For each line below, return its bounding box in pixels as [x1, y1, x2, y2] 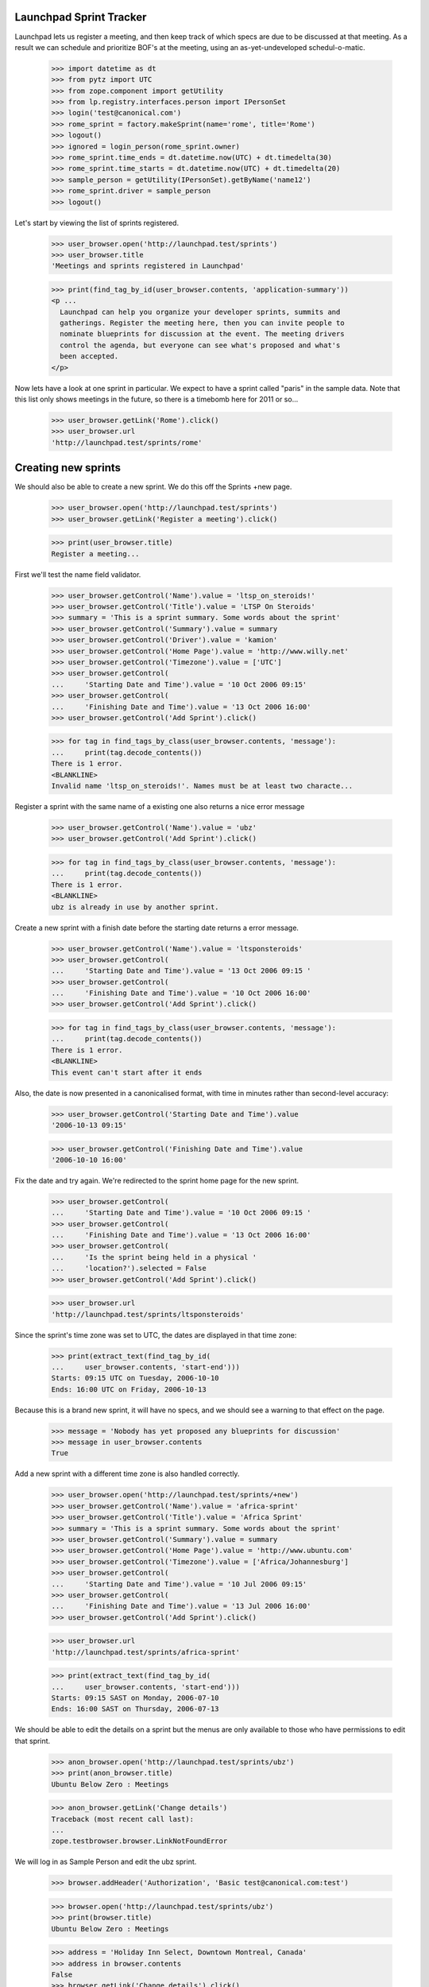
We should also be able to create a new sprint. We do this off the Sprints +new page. [14, 482, 292, 492]
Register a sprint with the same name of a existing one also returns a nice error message [14, 802, 305, 811]
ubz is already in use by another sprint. [51, 902, 219, 912]
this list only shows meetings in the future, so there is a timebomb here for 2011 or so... [14, 394, 299, 405]
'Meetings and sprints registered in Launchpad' [51, 261, 245, 270]
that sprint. [14, 1736, 51, 1745]
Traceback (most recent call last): [51, 1815, 195, 1823]
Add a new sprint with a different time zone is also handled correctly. [14, 1469, 240, 1478]
